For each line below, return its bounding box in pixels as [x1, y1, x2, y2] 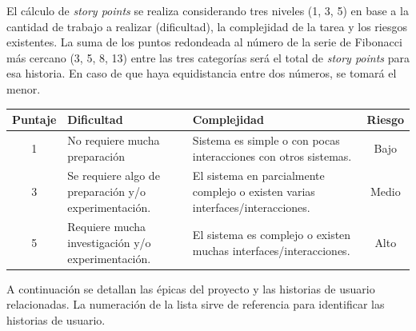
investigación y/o [67, 233, 151, 250]
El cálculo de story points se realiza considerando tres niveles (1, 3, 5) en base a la [6, 2, 409, 18]
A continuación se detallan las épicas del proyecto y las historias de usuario [6, 280, 375, 297]
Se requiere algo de [67, 167, 160, 184]
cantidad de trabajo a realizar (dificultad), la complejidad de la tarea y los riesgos [6, 18, 407, 34]
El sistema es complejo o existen [192, 226, 351, 243]
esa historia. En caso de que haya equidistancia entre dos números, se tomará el [6, 65, 397, 82]
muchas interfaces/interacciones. [192, 241, 350, 258]
